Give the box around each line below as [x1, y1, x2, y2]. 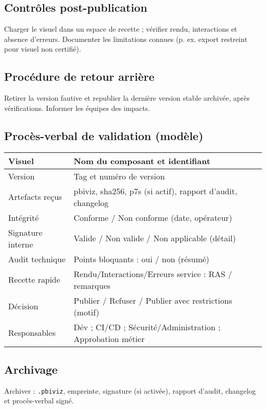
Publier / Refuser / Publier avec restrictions [74, 294, 232, 306]
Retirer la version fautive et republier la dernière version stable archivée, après [4, 93, 250, 103]
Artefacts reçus [8, 191, 62, 203]
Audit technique [8, 253, 66, 265]
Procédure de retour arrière [4, 69, 154, 84]
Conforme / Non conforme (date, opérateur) [74, 211, 232, 223]
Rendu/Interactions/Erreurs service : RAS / [74, 267, 232, 280]
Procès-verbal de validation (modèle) [4, 127, 204, 143]
